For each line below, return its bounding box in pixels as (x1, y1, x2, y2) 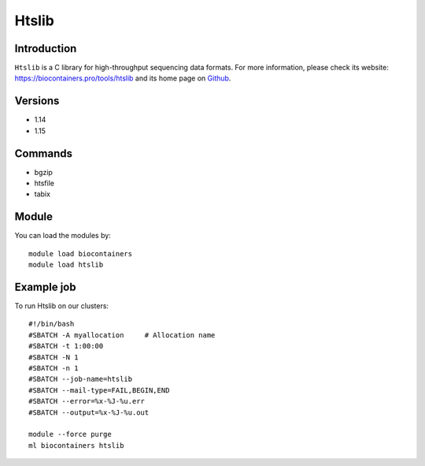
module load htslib (28, 260, 104, 270)
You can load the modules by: (14, 231, 112, 240)
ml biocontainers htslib (28, 441, 124, 449)
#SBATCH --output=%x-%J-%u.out (28, 408, 150, 417)
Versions (14, 95, 60, 108)
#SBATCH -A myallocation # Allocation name (28, 330, 216, 339)
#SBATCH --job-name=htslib (28, 375, 133, 384)
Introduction (14, 42, 77, 55)
